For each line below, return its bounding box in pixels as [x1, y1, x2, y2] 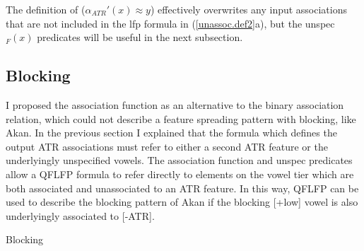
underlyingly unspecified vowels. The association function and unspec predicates [6, 153, 353, 168]
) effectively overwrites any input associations [150, 2, 348, 16]
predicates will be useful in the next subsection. [37, 30, 243, 45]
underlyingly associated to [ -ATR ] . [6, 208, 155, 223]
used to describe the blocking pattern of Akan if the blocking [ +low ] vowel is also [6, 194, 358, 209]
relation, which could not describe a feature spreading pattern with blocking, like [6, 111, 356, 126]
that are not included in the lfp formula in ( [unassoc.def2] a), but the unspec [6, 16, 335, 30]
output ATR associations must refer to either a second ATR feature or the [6, 139, 328, 153]
